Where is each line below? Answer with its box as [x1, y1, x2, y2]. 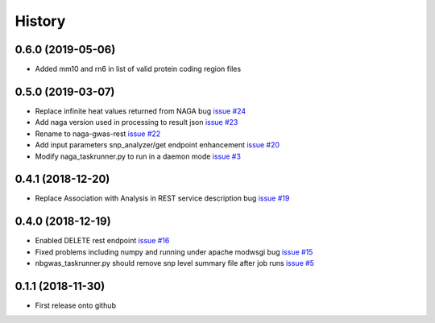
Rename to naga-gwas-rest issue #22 [35, 129, 161, 139]
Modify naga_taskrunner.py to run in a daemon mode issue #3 [35, 151, 242, 161]
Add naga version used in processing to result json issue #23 [35, 118, 238, 127]
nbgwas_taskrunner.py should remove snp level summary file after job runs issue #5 [35, 259, 314, 268]
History [14, 12, 66, 30]
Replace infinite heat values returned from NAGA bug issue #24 [35, 106, 246, 116]
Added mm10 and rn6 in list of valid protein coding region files [35, 64, 242, 74]
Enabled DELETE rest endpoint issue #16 [35, 236, 170, 246]
